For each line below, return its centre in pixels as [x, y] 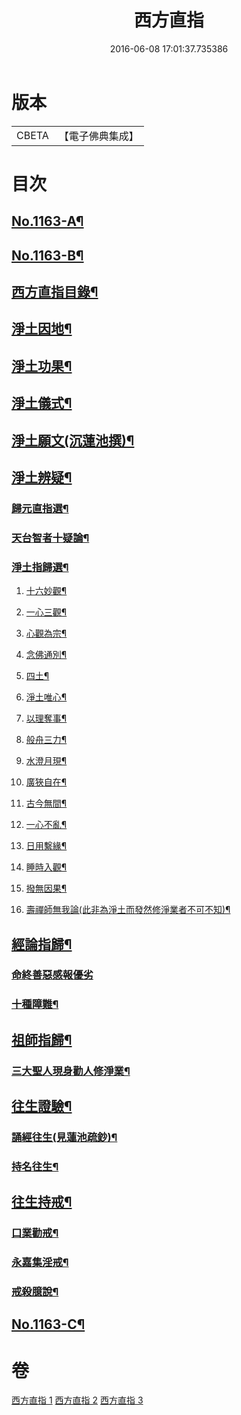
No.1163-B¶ [47, 255]
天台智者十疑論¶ [50, 538]
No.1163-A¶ [47, 221]
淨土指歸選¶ [40, 567]
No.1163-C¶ [48, 1324]
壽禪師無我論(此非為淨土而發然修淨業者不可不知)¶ [128, 910]
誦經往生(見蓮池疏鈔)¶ [64, 1137]
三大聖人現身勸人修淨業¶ [71, 1071]
